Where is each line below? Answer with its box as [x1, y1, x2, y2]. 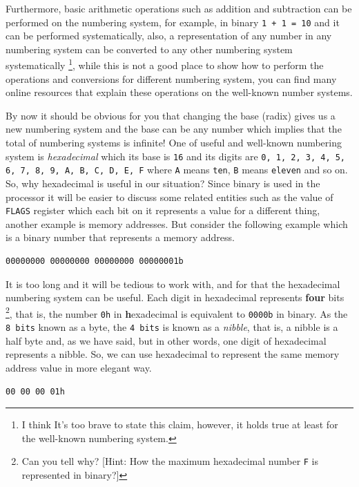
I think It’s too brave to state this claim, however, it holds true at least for [21, 417, 338, 432]
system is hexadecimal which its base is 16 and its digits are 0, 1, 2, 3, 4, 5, [6, 149, 346, 163]
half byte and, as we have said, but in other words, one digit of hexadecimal [6, 333, 327, 347]
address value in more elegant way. [6, 360, 152, 374]
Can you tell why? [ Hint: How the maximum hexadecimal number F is [21, 454, 319, 468]
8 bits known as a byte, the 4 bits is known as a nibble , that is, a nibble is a [6, 320, 338, 334]
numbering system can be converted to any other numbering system [6, 41, 293, 56]
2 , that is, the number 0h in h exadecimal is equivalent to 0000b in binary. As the [6, 304, 348, 321]
